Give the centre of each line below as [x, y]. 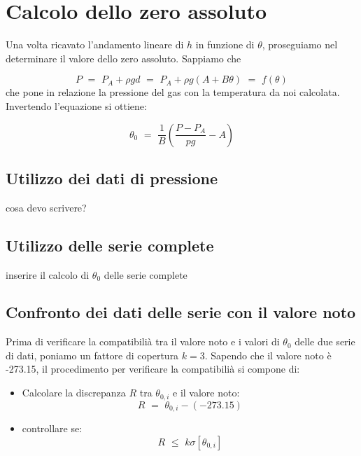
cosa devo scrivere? [46, 207]
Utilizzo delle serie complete [110, 245]
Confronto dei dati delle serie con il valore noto [181, 312]
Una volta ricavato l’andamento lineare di [95, 44]
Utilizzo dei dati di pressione [112, 178]
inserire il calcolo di [48, 274]
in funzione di [225, 44]
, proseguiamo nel [300, 44]
